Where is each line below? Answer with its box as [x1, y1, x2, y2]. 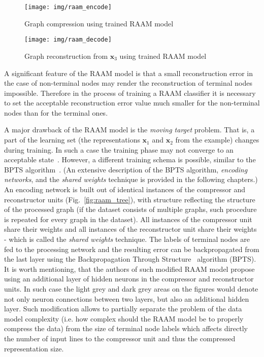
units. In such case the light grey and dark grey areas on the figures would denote [4, 283, 258, 294]
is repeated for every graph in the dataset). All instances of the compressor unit [4, 213, 252, 224]
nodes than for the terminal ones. [4, 107, 108, 118]
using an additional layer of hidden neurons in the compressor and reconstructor [4, 273, 254, 284]
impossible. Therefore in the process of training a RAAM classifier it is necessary [4, 87, 256, 98]
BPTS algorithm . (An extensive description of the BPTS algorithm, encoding [4, 164, 248, 174]
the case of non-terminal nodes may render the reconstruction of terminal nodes [4, 78, 252, 88]
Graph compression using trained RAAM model [24, 18, 174, 28]
